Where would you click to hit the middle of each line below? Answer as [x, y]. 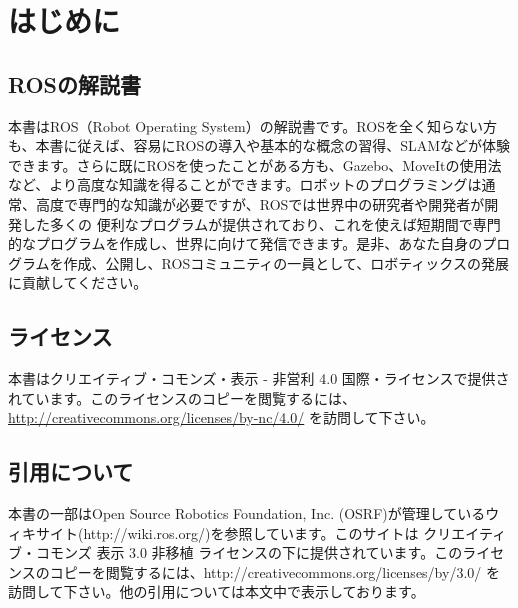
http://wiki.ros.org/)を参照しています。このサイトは [251, 532]
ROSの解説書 [75, 83]
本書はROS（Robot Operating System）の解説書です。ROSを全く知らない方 [252, 125]
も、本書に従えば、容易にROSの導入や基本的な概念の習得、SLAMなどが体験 [259, 145]
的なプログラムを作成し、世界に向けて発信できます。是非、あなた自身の [245, 243]
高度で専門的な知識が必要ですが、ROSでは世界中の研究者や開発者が [260, 203]
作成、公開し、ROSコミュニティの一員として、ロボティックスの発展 [286, 262]
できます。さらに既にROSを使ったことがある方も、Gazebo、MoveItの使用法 [255, 164]
